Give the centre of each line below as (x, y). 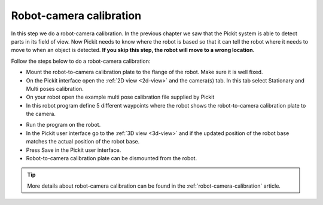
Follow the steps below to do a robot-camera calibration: (81, 61)
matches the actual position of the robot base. (83, 142)
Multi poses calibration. (55, 88)
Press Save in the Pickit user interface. (74, 150)
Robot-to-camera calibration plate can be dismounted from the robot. (112, 158)
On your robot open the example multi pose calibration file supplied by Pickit (120, 97)
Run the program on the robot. (63, 125)
